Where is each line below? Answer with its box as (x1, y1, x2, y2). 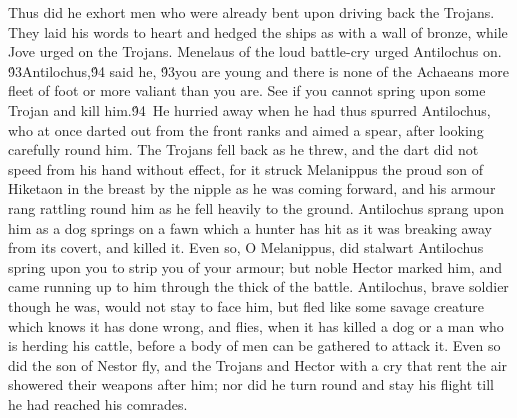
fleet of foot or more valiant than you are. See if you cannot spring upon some (8, 80, 486, 101)
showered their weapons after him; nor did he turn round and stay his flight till (8, 374, 494, 395)
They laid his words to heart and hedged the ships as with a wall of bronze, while (8, 21, 508, 42)
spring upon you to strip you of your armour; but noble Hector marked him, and (8, 256, 502, 277)
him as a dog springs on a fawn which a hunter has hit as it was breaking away (8, 217, 492, 238)
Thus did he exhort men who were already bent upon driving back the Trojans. (8, 2, 495, 22)
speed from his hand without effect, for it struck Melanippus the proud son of (8, 158, 484, 179)
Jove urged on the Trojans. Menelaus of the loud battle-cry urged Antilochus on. (8, 41, 502, 62)
